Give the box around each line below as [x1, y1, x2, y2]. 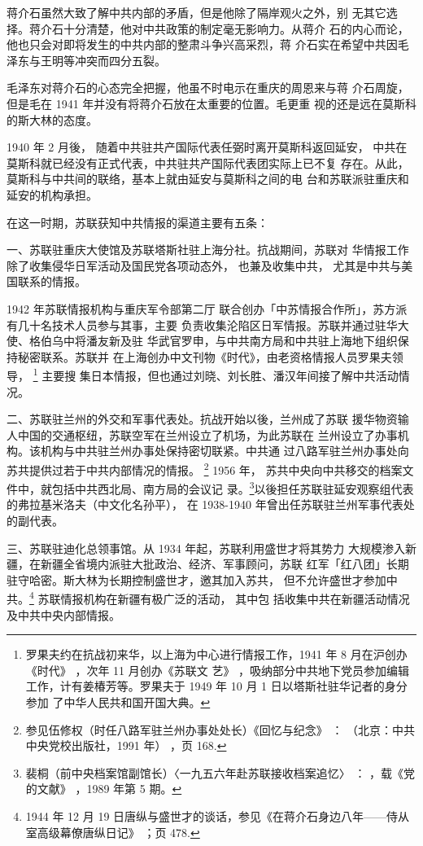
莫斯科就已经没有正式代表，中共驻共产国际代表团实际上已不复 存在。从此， [7, 154, 409, 171]
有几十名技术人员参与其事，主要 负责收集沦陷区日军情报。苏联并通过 [7, 316, 375, 333]
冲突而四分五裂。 [74, 51, 166, 68]
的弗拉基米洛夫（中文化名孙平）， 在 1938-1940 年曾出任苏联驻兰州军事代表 [7, 496, 403, 513]
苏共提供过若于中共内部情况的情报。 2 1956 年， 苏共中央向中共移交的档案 [7, 458, 403, 478]
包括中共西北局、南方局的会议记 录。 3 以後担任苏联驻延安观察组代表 [51, 478, 414, 497]
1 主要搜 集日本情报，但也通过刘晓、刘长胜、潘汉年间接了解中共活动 [33, 365, 399, 384]
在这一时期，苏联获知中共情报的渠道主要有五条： [7, 213, 268, 230]
